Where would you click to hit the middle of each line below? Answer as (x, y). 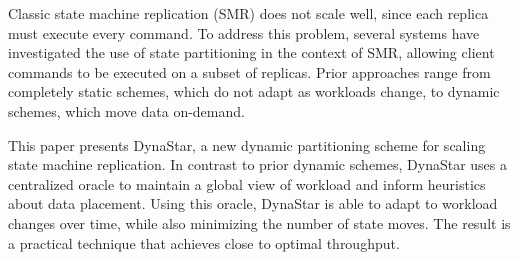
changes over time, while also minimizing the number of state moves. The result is (259, 222)
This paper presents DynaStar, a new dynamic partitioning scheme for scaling (247, 144)
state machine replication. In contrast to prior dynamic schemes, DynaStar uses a (257, 164)
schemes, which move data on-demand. (126, 110)
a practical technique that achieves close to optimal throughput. (204, 242)
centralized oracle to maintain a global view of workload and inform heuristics (247, 183)
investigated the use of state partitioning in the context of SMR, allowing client (251, 52)
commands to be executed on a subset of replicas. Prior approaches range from (249, 71)
